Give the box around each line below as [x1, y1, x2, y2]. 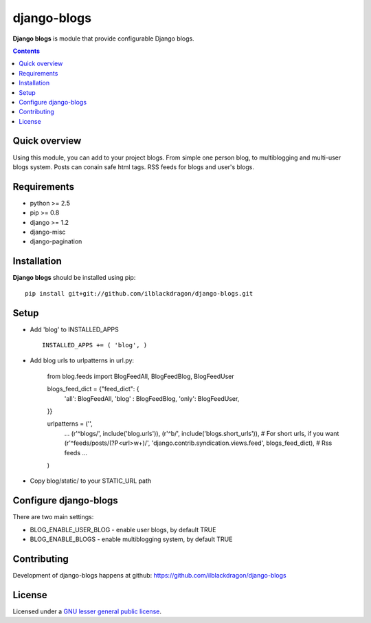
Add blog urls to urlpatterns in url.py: [30, 356, 134, 364]
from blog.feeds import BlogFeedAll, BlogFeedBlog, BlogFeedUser [47, 372, 234, 380]
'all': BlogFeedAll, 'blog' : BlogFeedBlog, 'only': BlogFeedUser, [64, 394, 240, 402]
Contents [12, 47, 41, 55]
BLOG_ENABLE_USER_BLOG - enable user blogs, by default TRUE [30, 525, 216, 534]
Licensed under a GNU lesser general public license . [12, 607, 161, 615]
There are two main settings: [12, 513, 94, 521]
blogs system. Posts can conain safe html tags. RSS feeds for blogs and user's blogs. [12, 162, 254, 171]
